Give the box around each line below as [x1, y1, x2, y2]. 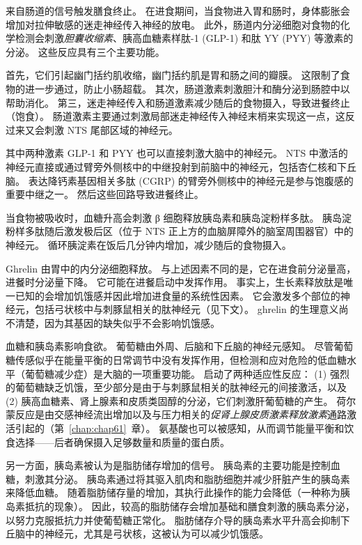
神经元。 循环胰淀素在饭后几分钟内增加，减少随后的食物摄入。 [6, 237, 292, 252]
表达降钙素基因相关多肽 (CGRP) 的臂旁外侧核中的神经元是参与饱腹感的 [28, 173, 354, 187]
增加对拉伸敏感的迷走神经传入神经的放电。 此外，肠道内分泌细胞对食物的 [6, 17, 340, 31]
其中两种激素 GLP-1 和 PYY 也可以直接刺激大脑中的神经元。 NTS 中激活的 [6, 146, 348, 160]
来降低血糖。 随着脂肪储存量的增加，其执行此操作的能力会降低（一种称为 [6, 485, 340, 500]
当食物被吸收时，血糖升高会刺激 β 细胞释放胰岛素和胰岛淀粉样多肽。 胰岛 [6, 210, 343, 224]
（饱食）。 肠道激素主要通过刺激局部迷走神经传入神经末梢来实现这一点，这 [6, 109, 345, 123]
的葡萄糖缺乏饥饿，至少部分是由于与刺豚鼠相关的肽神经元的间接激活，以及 [6, 380, 347, 394]
